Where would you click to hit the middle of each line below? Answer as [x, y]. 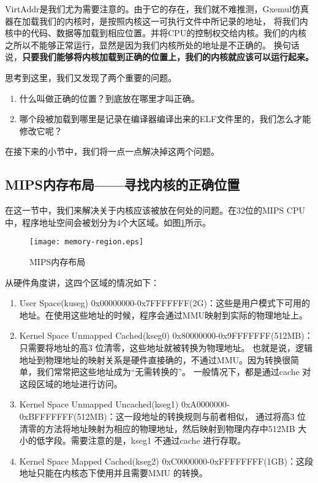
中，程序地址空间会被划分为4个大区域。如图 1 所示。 [108, 222]
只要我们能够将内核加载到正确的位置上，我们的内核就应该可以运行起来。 [168, 57]
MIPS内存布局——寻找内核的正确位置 [123, 184]
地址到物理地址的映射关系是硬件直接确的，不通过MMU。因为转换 [150, 359]
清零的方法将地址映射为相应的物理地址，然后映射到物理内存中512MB [157, 428]
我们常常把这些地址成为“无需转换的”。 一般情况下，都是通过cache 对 [174, 372]
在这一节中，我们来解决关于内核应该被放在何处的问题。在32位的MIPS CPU [155, 210]
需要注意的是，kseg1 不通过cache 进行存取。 [158, 440]
